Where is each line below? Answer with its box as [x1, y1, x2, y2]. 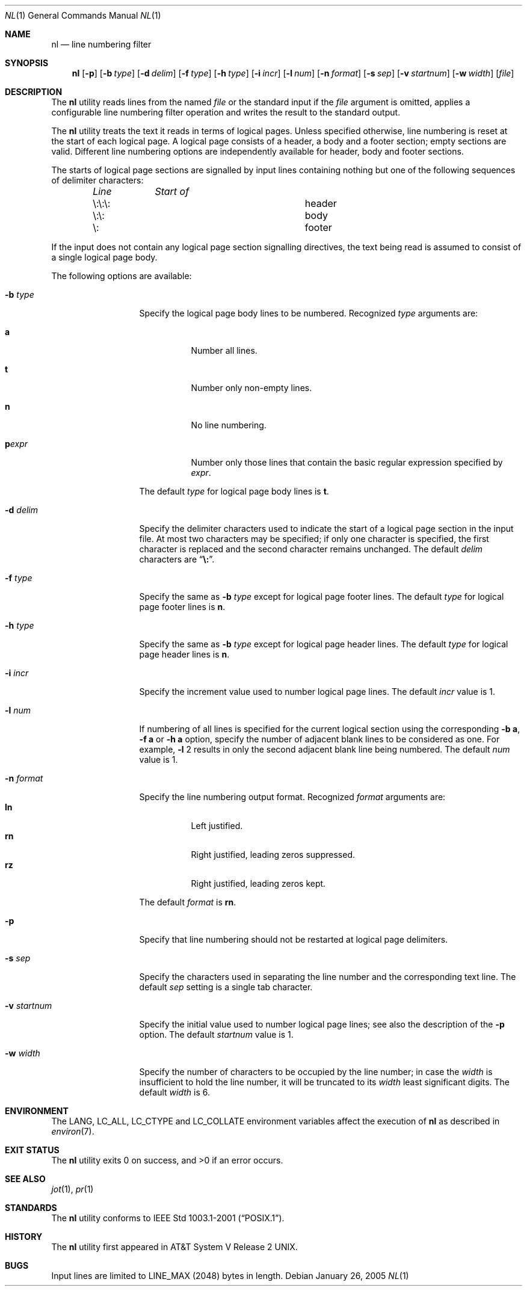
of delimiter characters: [51, 175, 144, 185]
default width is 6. [139, 1087, 210, 1097]
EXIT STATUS [5, 1145, 60, 1155]
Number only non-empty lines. [191, 383, 312, 393]
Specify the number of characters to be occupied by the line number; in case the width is [139, 1067, 493, 1077]
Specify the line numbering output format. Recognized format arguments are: [139, 792, 446, 802]
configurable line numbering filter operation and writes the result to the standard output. [51, 107, 401, 117]
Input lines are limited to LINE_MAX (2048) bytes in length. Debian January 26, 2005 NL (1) [51, 1271, 409, 1281]
